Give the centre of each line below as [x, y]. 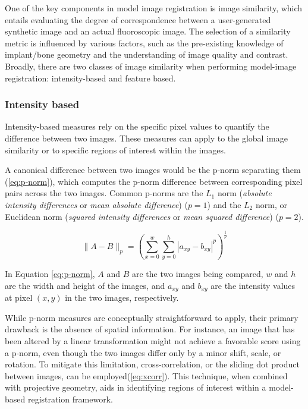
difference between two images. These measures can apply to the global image [146, 138]
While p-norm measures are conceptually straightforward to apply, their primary [152, 317]
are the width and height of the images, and [85, 285]
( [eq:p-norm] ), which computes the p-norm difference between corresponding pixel [154, 181]
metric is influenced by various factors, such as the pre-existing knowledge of [144, 43]
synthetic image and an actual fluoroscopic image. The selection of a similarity [148, 31]
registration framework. [70, 399]
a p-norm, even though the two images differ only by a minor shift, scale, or [143, 352]
